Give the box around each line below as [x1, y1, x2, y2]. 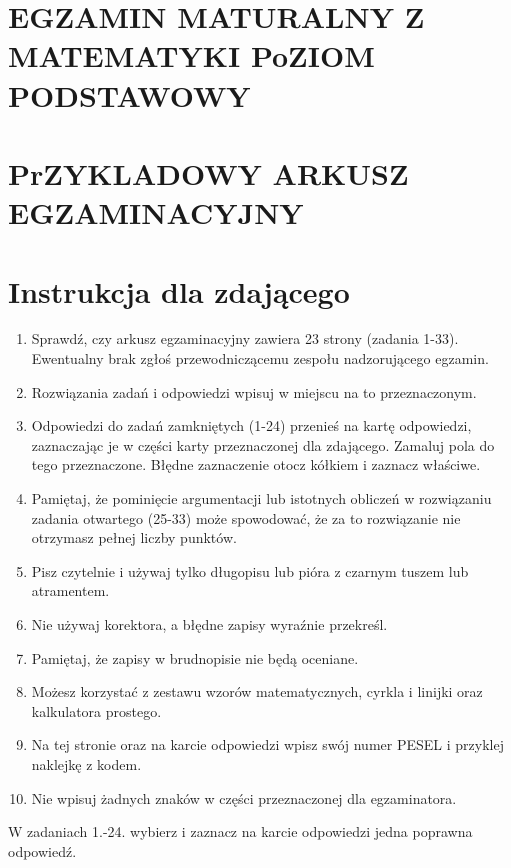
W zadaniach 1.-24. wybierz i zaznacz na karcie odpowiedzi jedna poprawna [8, 821, 473, 842]
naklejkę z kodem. [31, 753, 142, 774]
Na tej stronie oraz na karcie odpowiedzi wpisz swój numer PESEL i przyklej [31, 734, 504, 755]
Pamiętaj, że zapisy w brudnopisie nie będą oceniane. [31, 647, 359, 668]
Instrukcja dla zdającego [8, 270, 350, 311]
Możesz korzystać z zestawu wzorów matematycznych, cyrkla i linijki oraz [31, 681, 483, 702]
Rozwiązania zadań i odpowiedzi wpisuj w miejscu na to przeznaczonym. [31, 381, 477, 402]
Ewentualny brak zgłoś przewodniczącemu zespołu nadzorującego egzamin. [31, 348, 489, 369]
